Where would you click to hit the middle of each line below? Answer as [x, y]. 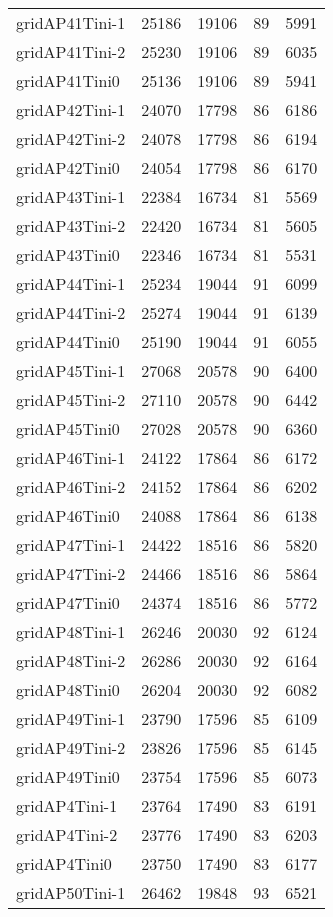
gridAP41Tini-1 [71, 22]
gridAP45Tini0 [68, 428]
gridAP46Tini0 [68, 515]
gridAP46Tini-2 [71, 486]
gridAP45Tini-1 [71, 370]
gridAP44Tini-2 [71, 312]
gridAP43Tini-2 [71, 225]
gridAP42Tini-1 [71, 109]
